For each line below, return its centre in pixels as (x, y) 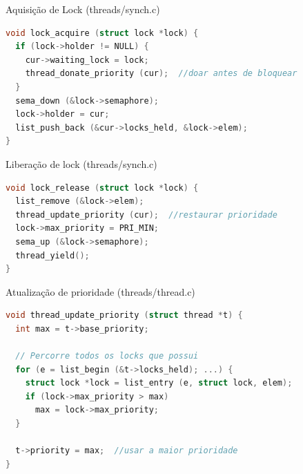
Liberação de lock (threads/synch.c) (81, 163)
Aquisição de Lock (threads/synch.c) (83, 9)
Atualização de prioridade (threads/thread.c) (100, 291)
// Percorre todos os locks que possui (107, 356)
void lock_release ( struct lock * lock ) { (102, 188)
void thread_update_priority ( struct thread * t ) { (124, 315)
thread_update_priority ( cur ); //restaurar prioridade (146, 215)
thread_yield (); (52, 255)
